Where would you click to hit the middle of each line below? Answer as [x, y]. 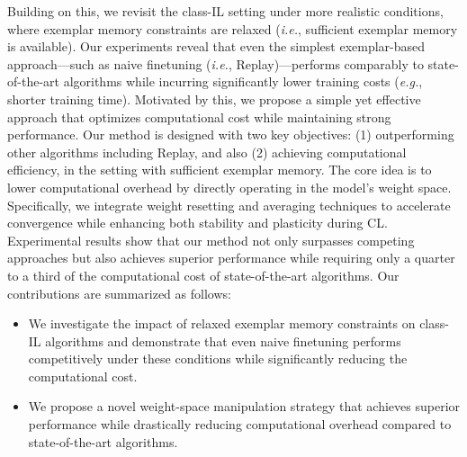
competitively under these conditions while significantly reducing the [218, 358]
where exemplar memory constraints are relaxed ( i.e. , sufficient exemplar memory [233, 28]
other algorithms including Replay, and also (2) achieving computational [207, 152]
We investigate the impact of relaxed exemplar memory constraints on [222, 323]
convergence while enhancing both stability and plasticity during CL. [198, 223]
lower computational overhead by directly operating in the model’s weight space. [229, 187]
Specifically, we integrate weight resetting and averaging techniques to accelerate [229, 205]
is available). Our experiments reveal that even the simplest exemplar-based [216, 46]
